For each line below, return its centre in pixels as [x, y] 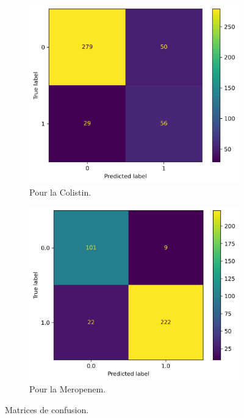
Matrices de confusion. [47, 409]
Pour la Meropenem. [68, 389]
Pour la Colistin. [60, 192]
